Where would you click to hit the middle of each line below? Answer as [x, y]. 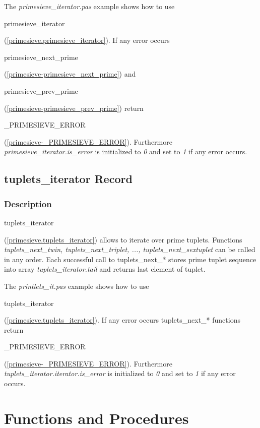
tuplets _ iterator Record [68, 179]
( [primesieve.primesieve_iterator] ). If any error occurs [87, 40]
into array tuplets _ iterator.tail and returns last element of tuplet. [105, 269]
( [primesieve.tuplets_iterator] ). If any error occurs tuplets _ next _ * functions [122, 320]
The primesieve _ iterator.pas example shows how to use [89, 6]
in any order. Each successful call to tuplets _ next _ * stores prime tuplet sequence [130, 259]
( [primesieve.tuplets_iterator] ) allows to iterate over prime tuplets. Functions [123, 239]
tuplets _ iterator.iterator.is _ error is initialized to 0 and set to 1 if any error [120, 373]
